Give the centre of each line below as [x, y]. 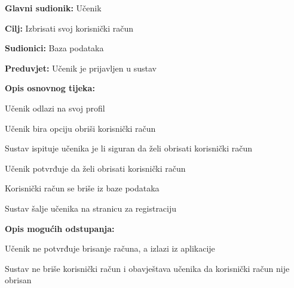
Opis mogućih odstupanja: [60, 228]
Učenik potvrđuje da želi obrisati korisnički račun [95, 168]
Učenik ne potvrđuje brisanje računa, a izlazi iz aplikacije [110, 248]
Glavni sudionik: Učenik [53, 8]
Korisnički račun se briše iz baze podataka [82, 188]
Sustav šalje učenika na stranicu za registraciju [91, 208]
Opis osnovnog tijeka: [50, 88]
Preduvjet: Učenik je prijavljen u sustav [81, 68]
